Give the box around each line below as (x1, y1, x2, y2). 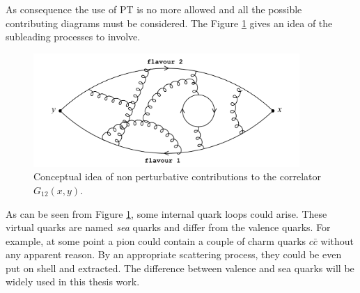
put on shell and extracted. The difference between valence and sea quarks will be (6, 260, 354, 275)
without (320, 233, 354, 248)
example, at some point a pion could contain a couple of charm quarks (6, 233, 306, 248)
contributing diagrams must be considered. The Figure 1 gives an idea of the (6, 15, 333, 30)
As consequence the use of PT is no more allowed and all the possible (6, 2, 302, 16)
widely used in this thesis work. (6, 274, 140, 289)
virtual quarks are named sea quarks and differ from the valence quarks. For (6, 220, 331, 235)
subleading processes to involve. (6, 29, 141, 44)
